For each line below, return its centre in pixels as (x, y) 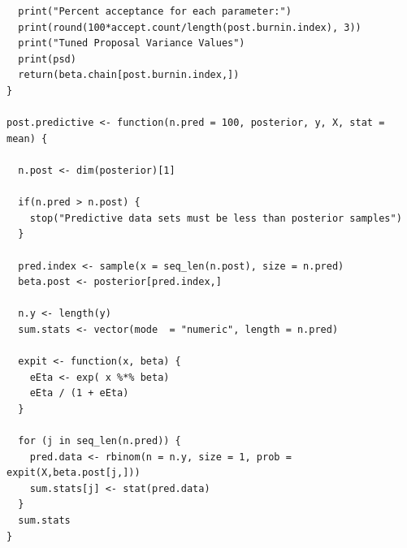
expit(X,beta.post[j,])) (74, 473)
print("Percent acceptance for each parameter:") (155, 11)
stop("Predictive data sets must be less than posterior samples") (216, 218)
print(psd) (47, 59)
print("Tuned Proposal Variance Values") (132, 43)
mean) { (27, 138)
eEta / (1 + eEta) (79, 393)
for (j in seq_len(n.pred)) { (100, 441)
